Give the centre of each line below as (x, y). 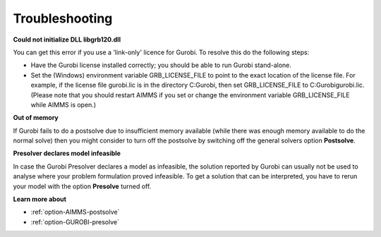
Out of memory (36, 118)
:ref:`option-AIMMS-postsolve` (75, 212)
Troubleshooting (63, 18)
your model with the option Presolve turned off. (82, 186)
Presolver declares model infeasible (67, 153)
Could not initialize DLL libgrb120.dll (67, 39)
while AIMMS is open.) (64, 104)
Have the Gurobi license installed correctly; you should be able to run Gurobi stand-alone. (161, 65)
